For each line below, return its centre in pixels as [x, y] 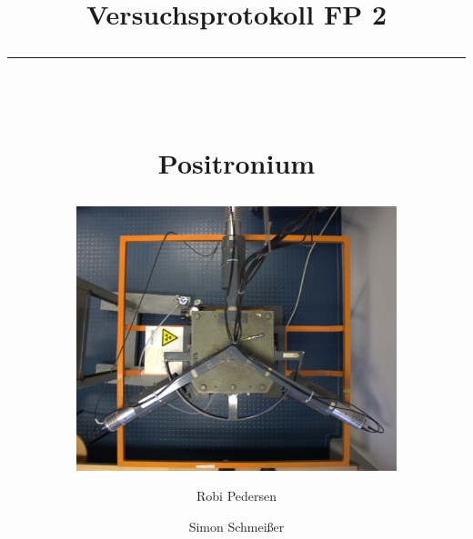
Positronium [236, 162]
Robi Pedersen [236, 496]
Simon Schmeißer [236, 527]
